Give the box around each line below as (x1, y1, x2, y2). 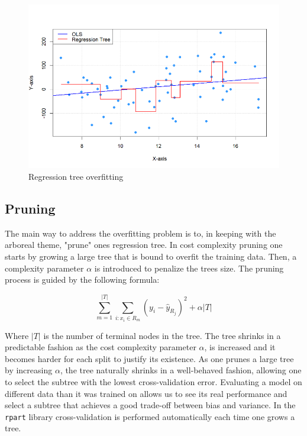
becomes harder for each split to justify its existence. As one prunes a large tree (5, 352, 294, 364)
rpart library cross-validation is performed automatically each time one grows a (5, 410, 295, 422)
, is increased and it (204, 341, 276, 353)
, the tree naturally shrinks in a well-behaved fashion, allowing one (60, 364, 302, 376)
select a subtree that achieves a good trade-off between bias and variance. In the (5, 399, 296, 411)
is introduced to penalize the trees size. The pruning (94, 261, 284, 274)
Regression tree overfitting (28, 170, 124, 183)
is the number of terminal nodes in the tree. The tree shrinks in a (43, 329, 281, 341)
